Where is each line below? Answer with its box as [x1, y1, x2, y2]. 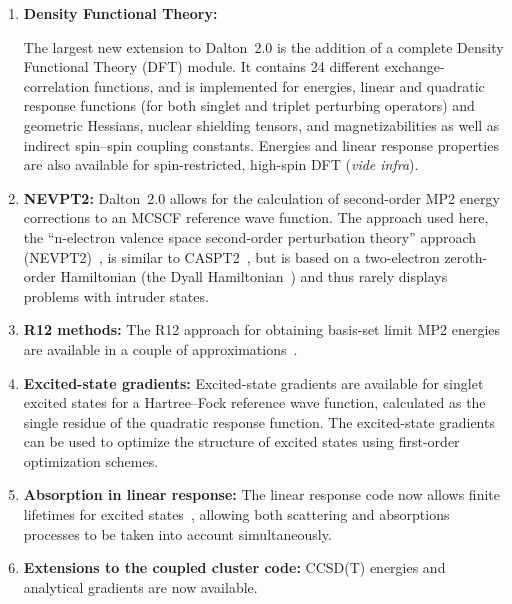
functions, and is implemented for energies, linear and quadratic [93, 75, 485, 96]
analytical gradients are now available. [23, 576, 258, 597]
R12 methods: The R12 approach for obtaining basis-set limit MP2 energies [23, 319, 501, 340]
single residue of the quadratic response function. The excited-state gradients [23, 411, 495, 432]
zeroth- [444, 246, 488, 267]
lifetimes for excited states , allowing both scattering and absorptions [23, 504, 450, 525]
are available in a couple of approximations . [23, 338, 298, 359]
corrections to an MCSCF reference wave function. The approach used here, [23, 207, 489, 228]
